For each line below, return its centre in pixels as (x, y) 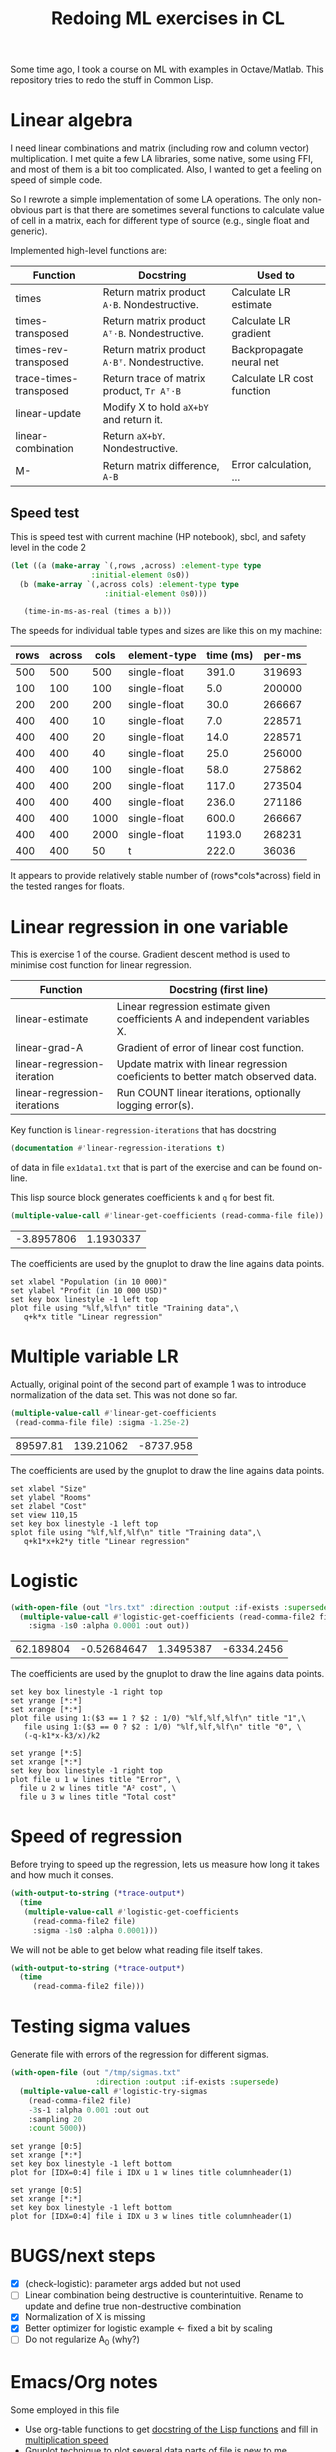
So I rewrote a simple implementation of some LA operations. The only (155, 199)
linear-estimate (52, 1019)
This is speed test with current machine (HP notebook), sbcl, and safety (158, 536)
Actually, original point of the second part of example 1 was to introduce (158, 1384)
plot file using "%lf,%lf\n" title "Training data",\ (125, 1308)
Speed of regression (96, 1836)
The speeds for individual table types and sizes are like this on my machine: (166, 631)
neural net (255, 362)
